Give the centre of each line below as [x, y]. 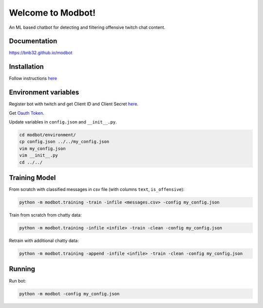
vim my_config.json [42, 148]
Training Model [32, 178]
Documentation [33, 41]
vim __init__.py [39, 155]
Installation [26, 67]
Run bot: [18, 281]
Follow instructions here [33, 79]
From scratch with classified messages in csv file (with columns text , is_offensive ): [97, 189]
